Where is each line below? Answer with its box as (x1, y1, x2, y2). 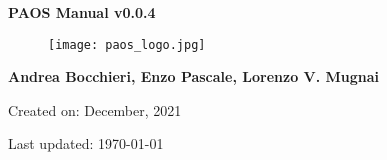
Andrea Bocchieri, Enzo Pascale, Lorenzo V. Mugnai (8, 66, 380, 87)
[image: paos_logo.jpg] (48, 37, 206, 52)
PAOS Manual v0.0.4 (8, 2, 156, 22)
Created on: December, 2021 (8, 99, 182, 120)
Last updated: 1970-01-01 (8, 133, 164, 154)
